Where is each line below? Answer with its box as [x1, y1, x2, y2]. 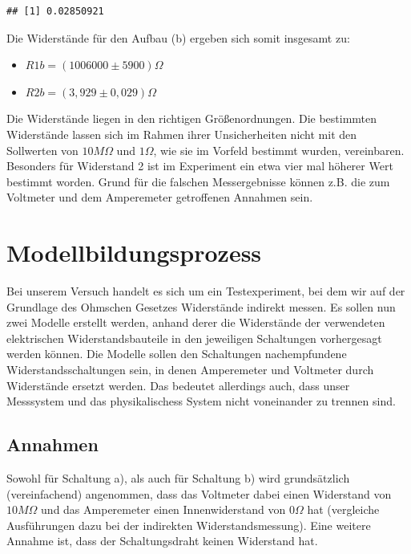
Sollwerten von [6, 141, 79, 158]
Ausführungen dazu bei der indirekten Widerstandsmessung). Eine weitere [6, 516, 371, 533]
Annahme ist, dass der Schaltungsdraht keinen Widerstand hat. [6, 532, 318, 549]
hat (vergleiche [307, 501, 380, 518]
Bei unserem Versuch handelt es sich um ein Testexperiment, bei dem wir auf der [6, 283, 405, 299]
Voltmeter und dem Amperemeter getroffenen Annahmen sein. [6, 189, 313, 206]
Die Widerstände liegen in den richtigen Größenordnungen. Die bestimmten [6, 110, 377, 127]
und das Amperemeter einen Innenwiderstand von [41, 501, 286, 518]
